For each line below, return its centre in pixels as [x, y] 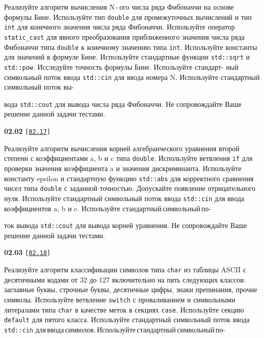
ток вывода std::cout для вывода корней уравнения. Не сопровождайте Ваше [126, 225]
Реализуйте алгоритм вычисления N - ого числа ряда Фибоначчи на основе [119, 7]
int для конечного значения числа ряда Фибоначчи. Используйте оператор [120, 27]
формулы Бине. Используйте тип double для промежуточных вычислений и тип [128, 17]
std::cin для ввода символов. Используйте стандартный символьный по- [115, 329]
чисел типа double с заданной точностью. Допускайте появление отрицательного [130, 188]
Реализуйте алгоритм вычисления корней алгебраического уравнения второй [122, 148]
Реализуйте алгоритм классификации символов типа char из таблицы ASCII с [125, 269]
